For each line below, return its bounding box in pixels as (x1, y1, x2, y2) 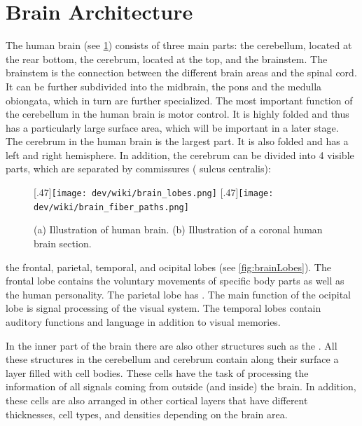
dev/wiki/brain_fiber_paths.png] (34, 202, 189, 212)
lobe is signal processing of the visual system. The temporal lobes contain (6, 301, 321, 315)
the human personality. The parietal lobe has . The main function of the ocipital (6, 287, 351, 301)
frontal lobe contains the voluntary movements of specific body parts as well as (6, 273, 344, 288)
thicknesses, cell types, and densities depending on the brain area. (6, 406, 288, 421)
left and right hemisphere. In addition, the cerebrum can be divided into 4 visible (6, 147, 354, 162)
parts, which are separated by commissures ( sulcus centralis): (6, 161, 271, 176)
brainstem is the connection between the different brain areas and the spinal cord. (6, 65, 357, 80)
